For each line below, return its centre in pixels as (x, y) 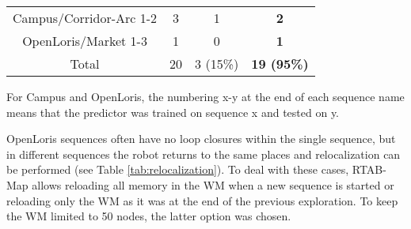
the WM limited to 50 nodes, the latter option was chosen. (149, 216)
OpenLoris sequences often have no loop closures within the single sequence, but (201, 139)
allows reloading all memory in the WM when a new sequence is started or (213, 184)
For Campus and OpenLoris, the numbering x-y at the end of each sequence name (205, 96)
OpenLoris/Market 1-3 (85, 41)
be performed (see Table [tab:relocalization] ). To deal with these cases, (178, 169)
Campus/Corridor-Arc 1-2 (85, 18)
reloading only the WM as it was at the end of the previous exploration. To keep (202, 200)
